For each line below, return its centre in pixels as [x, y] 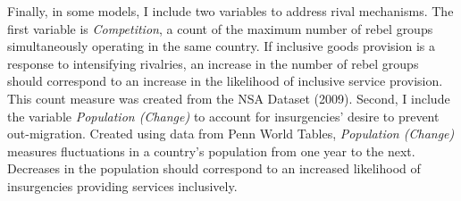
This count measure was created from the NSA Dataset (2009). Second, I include [229, 98]
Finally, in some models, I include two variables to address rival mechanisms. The [230, 11]
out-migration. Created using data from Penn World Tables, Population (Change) [231, 134]
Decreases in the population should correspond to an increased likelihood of [214, 168]
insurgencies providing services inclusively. [122, 185]
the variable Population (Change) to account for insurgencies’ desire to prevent [223, 116]
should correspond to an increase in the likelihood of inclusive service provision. [225, 81]
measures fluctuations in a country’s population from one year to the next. [211, 151]
